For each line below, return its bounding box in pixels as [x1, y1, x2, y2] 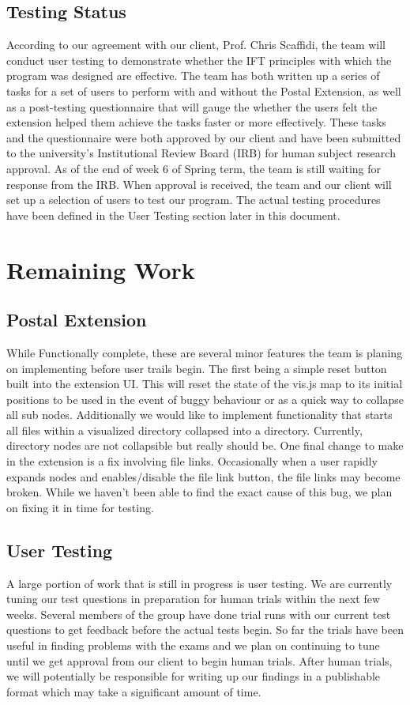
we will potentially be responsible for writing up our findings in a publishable [6, 668, 381, 684]
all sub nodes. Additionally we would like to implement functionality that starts [6, 406, 393, 423]
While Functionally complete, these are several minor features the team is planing [6, 344, 403, 360]
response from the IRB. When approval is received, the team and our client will [6, 175, 392, 192]
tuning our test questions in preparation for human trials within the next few [6, 590, 381, 607]
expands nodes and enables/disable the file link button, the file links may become [6, 468, 401, 484]
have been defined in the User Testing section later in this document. [6, 206, 340, 223]
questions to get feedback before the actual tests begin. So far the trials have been [6, 621, 404, 638]
